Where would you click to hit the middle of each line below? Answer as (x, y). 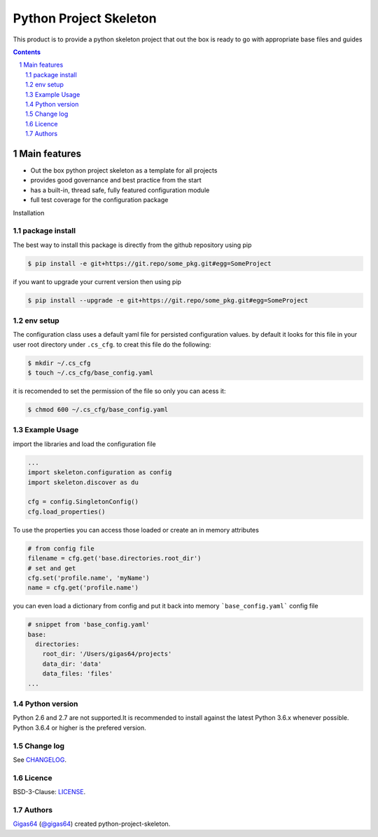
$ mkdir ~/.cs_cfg (59, 363)
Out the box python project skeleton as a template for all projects (124, 170)
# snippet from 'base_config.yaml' (89, 625)
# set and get (52, 568)
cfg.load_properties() (66, 511)
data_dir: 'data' (72, 664)
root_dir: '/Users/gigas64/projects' (107, 654)
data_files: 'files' (78, 674)
